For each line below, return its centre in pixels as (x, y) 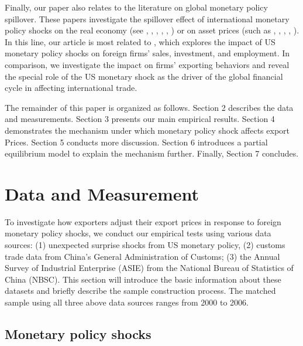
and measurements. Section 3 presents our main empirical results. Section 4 (140, 119)
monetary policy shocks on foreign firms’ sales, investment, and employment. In (147, 53)
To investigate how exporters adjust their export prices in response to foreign (143, 221)
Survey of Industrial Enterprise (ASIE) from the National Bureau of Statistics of (149, 268)
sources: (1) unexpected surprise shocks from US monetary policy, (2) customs (145, 245)
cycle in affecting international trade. (71, 88)
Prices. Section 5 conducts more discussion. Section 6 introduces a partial (136, 142)
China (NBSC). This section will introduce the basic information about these (143, 279)
